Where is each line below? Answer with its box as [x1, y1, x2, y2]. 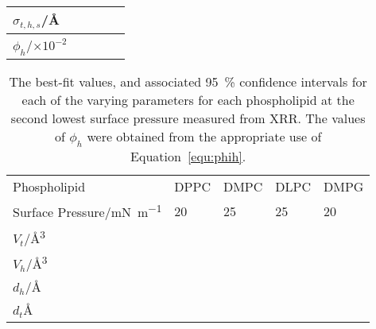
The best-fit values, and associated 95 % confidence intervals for [9, 72, 367, 91]
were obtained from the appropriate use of [87, 127, 322, 146]
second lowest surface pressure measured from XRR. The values [10, 109, 366, 128]
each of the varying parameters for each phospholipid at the [21, 91, 355, 110]
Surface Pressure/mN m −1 [13, 200, 162, 222]
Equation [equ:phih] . [130, 147, 246, 166]
